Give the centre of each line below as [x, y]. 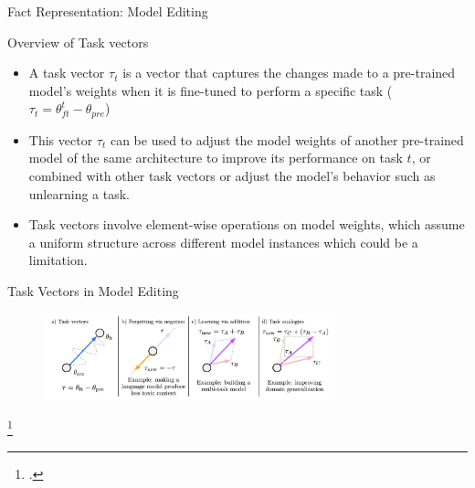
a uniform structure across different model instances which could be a [223, 242]
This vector [61, 139]
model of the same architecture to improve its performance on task [216, 158]
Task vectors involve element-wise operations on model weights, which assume [247, 224]
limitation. [58, 260]
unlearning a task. [79, 193]
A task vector [67, 73]
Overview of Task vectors [78, 42]
